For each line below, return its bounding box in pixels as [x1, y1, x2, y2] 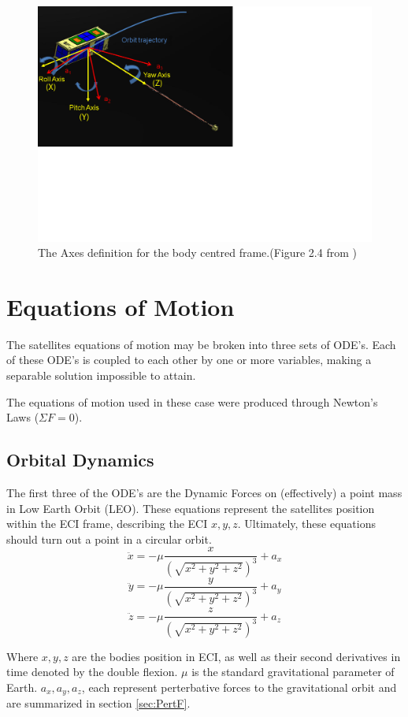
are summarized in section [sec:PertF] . [6, 695, 191, 711]
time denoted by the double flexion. [6, 663, 178, 680]
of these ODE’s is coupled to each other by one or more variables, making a [6, 351, 372, 368]
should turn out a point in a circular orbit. [6, 530, 212, 547]
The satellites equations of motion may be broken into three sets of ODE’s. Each [6, 336, 396, 352]
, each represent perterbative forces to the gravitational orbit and [81, 678, 397, 695]
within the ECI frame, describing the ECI [6, 515, 208, 532]
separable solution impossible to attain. [6, 367, 196, 384]
